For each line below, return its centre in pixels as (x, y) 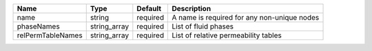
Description (192, 8)
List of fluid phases (203, 26)
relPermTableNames (50, 35)
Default (149, 8)
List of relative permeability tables (227, 35)
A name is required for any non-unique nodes (246, 17)
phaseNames (38, 26)
